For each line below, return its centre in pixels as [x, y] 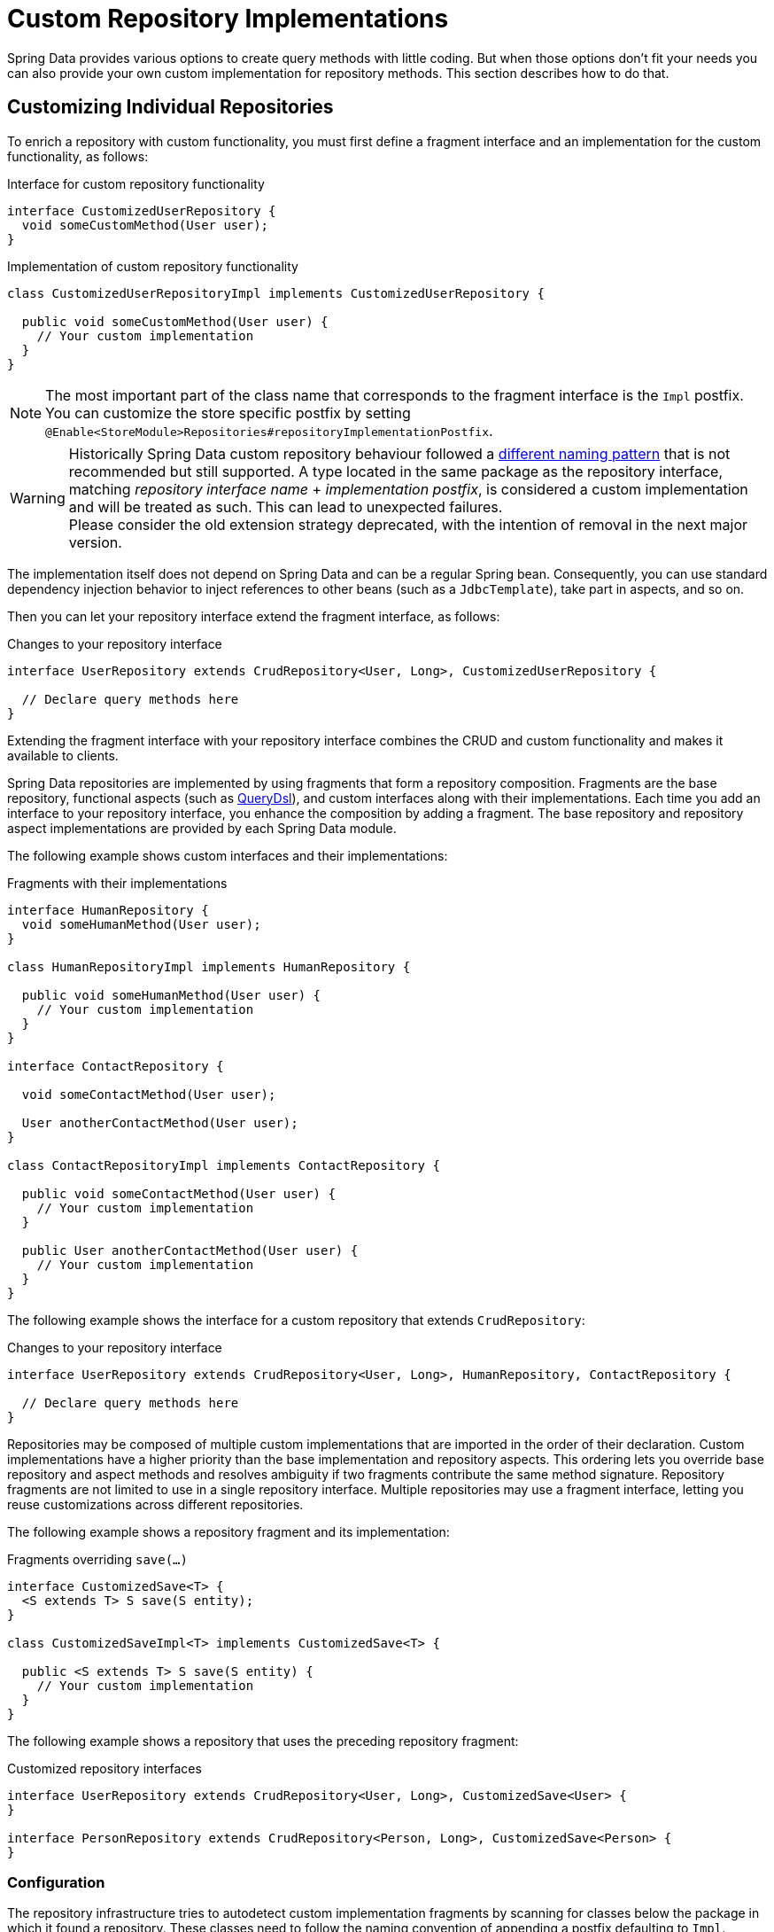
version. [95, 542]
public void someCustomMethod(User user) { [175, 321]
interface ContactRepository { [116, 1066]
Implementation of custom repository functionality [153, 266]
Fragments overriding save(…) [97, 1559]
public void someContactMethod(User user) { [178, 1193]
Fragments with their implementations [117, 883]
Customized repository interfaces [104, 1768]
